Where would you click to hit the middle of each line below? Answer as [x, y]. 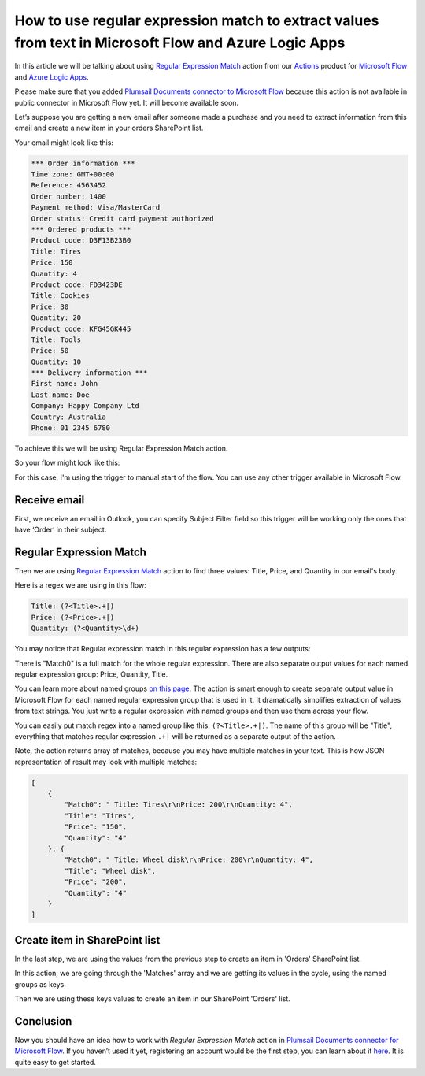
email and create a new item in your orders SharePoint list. [109, 128]
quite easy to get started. [55, 1062]
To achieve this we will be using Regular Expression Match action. [121, 448]
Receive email [50, 500]
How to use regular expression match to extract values [197, 20]
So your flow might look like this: [67, 463]
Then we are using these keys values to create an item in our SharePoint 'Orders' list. [152, 999]
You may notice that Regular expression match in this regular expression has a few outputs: [163, 649]
